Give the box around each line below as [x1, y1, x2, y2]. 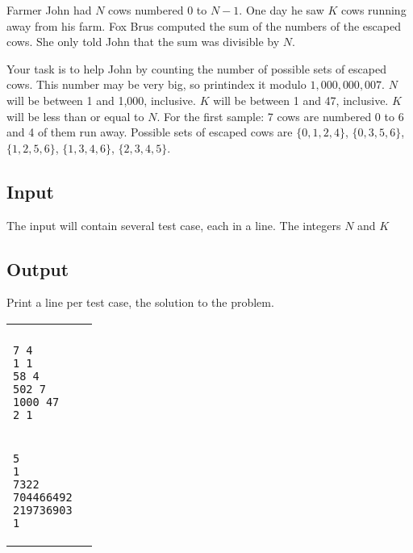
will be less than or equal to [6, 107, 144, 124]
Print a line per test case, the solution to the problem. [6, 294, 274, 311]
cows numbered [108, 2, 184, 18]
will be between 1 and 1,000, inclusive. [6, 91, 196, 108]
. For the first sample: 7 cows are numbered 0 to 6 [156, 107, 404, 124]
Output [6, 256, 69, 281]
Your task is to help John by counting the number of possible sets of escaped [6, 60, 386, 77]
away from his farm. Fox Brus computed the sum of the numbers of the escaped [6, 17, 401, 34]
